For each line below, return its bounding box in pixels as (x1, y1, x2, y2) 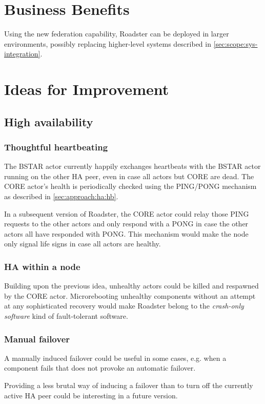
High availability (4, 113, 93, 129)
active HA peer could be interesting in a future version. (4, 390, 178, 400)
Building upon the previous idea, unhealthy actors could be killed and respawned (4, 280, 259, 291)
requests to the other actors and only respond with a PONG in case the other (4, 218, 249, 229)
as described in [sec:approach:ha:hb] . (4, 191, 118, 202)
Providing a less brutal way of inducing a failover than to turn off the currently (4, 380, 253, 391)
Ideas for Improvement (4, 79, 169, 100)
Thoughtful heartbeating (4, 140, 108, 153)
